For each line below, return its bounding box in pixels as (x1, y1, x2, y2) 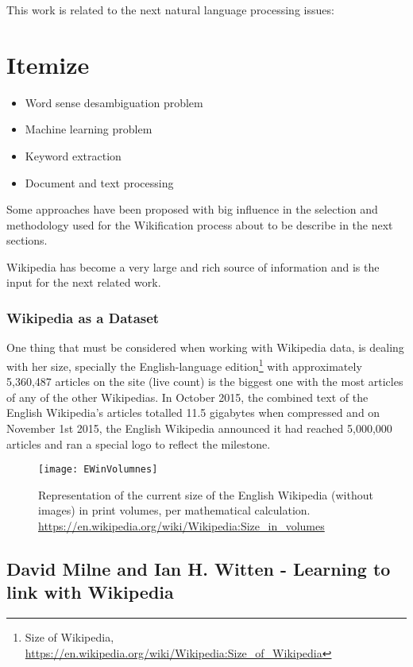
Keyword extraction (25, 147, 122, 164)
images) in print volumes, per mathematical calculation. (38, 502, 311, 519)
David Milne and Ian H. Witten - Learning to (6, 556, 391, 580)
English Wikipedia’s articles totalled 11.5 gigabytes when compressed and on (6, 404, 380, 421)
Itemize (6, 48, 90, 80)
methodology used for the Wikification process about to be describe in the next (6, 216, 393, 233)
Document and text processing (25, 174, 174, 191)
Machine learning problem (25, 121, 152, 137)
